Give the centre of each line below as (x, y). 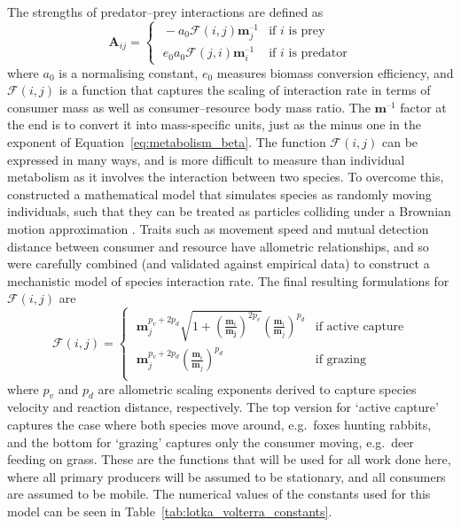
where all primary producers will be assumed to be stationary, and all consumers (227, 476)
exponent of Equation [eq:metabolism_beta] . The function (167, 142)
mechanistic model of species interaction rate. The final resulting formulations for (228, 280)
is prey (307, 31)
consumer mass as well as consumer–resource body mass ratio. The (189, 107)
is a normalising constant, (129, 72)
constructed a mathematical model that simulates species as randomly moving (219, 194)
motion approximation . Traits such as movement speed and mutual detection (218, 228)
